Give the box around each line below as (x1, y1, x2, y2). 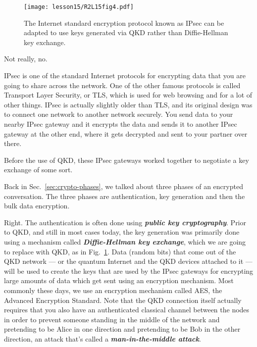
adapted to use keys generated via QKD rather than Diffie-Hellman (24, 27, 228, 38)
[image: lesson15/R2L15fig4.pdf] (24, 3, 134, 10)
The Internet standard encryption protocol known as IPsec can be (24, 17, 224, 28)
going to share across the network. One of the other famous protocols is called (4, 80, 241, 90)
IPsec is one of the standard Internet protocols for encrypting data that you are (4, 70, 246, 81)
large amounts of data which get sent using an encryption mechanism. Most (4, 275, 234, 286)
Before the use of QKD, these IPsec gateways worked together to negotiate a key (4, 154, 249, 165)
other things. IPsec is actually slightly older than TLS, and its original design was (4, 99, 253, 109)
